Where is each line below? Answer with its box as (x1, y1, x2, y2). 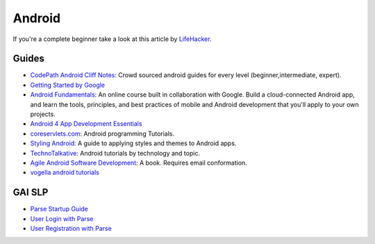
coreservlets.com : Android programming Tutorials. (30, 129, 175, 138)
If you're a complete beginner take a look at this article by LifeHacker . (12, 35, 212, 43)
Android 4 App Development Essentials (30, 120, 142, 128)
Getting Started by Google (30, 81, 106, 89)
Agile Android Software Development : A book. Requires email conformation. (30, 158, 248, 167)
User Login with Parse (30, 214, 94, 222)
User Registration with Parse (30, 225, 112, 233)
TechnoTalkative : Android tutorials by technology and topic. (30, 149, 201, 157)
